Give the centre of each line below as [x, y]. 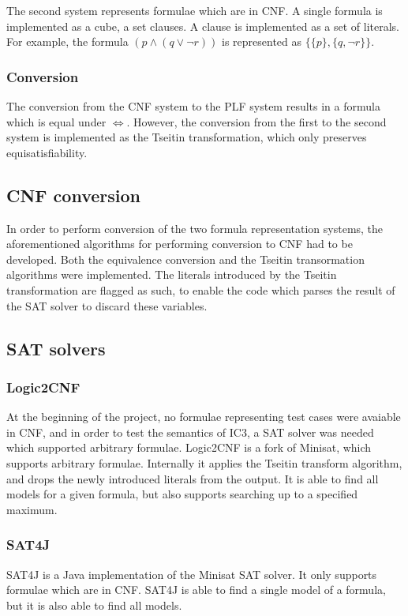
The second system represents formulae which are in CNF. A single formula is [195, 10]
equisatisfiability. [47, 152]
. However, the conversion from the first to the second [256, 121]
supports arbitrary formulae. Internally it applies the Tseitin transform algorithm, [204, 462]
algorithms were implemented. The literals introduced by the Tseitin [172, 274]
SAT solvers [56, 348]
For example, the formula [67, 41]
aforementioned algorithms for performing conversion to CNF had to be [180, 244]
